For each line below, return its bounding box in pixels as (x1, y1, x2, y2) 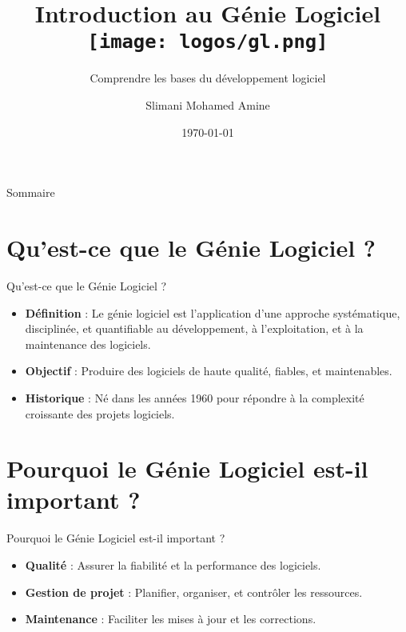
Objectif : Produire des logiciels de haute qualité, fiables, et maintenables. (25, 362, 392, 379)
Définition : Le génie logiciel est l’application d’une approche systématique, (25, 304, 400, 321)
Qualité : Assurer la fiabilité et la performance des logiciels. (25, 557, 321, 573)
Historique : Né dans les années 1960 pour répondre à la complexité (25, 389, 364, 406)
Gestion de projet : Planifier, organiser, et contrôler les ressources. (25, 583, 363, 600)
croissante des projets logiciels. (25, 405, 175, 422)
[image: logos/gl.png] (87, 30, 328, 54)
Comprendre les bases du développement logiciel (90, 70, 326, 86)
